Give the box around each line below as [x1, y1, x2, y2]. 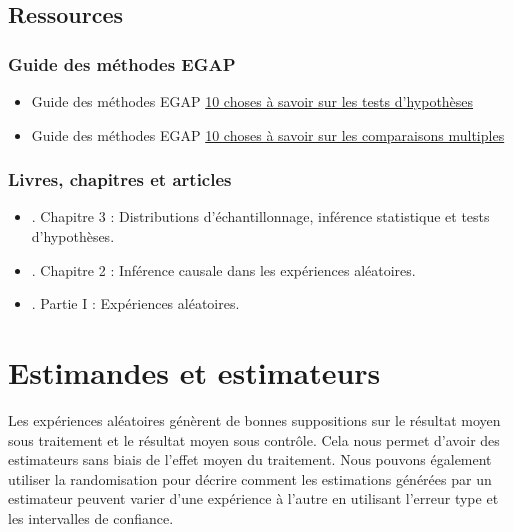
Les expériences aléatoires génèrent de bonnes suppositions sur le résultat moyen [8, 409, 501, 430]
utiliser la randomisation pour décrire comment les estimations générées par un [8, 468, 492, 489]
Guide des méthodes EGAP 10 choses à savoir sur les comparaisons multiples [31, 124, 505, 145]
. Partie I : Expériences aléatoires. [31, 293, 240, 314]
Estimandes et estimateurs [8, 351, 381, 392]
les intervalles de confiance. [8, 507, 174, 528]
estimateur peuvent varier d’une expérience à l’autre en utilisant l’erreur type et [8, 488, 499, 509]
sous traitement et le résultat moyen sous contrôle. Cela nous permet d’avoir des [8, 429, 500, 450]
